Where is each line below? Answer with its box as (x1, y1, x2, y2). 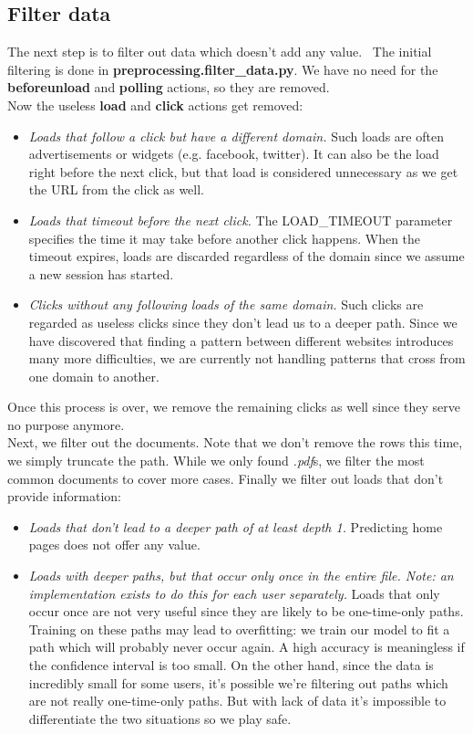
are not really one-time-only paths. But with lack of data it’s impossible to (28, 691, 447, 710)
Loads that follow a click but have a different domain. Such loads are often (28, 126, 444, 145)
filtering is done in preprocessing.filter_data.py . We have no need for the (7, 59, 438, 79)
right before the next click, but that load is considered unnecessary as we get (28, 162, 458, 181)
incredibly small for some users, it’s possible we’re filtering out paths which (28, 673, 448, 692)
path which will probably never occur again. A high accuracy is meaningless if (28, 637, 465, 656)
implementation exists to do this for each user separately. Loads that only (28, 583, 440, 603)
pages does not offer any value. (28, 535, 201, 554)
